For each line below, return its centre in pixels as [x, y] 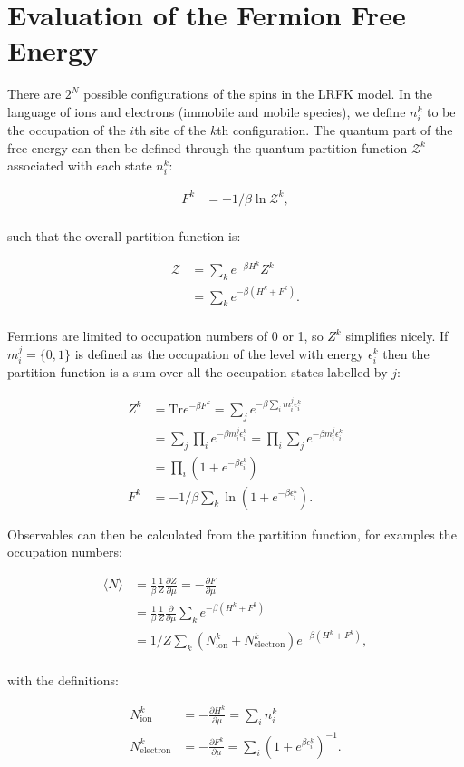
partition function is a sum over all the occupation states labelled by [198, 372]
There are [34, 94]
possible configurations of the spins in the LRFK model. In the [258, 94]
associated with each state [80, 165]
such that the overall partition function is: [124, 235]
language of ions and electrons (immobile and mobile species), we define [207, 111]
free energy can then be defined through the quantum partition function [208, 147]
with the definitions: [63, 680]
